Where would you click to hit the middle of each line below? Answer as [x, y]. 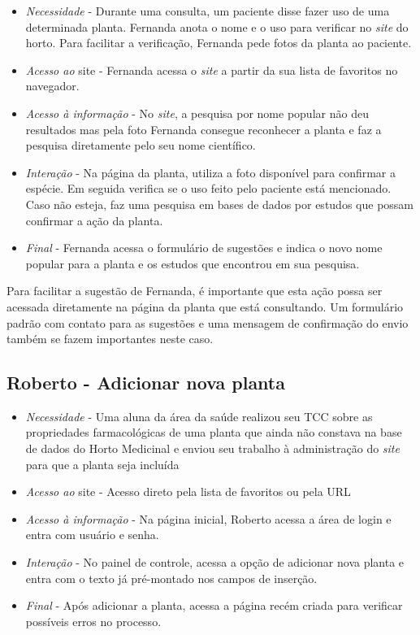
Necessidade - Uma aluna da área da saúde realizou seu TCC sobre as [199, 416]
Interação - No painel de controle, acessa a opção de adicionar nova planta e [215, 562]
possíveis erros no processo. [93, 621]
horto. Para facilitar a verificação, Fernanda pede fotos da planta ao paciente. [219, 43]
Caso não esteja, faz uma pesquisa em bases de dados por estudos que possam [219, 204]
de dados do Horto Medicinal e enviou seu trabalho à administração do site [212, 448]
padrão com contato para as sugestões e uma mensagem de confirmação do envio [208, 322]
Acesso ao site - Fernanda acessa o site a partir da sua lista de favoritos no [212, 70]
